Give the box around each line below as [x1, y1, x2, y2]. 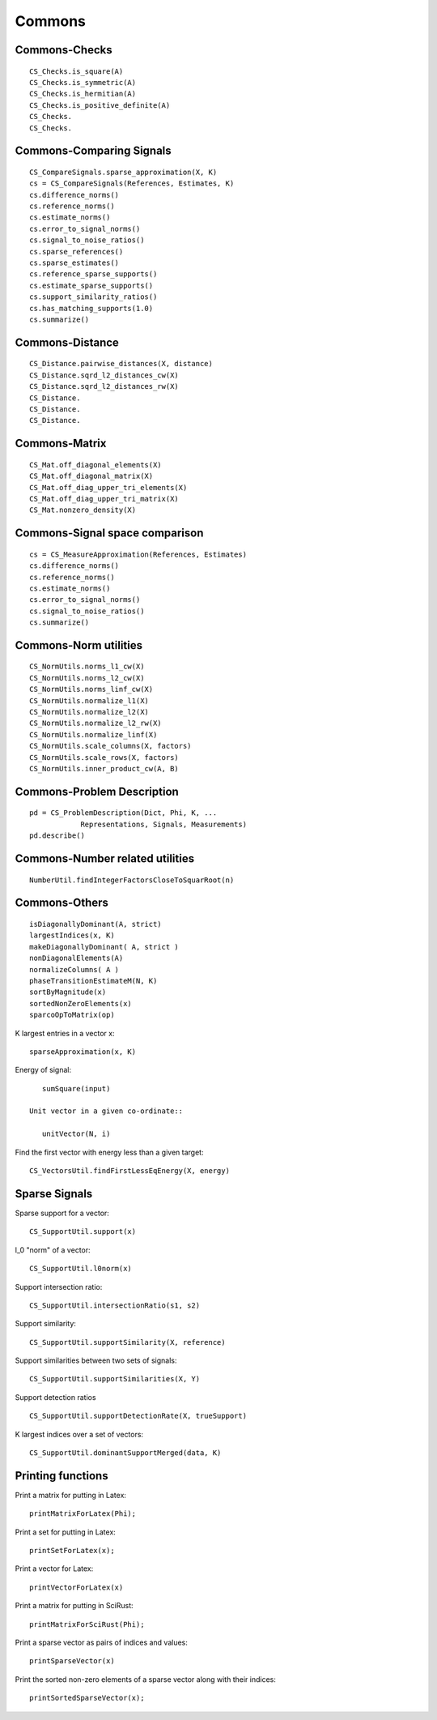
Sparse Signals [15, 1187, 93, 1201]
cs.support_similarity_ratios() [29, 292, 158, 301]
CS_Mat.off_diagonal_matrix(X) [29, 472, 154, 481]
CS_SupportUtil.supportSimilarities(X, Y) [29, 1374, 201, 1384]
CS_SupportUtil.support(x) [29, 1227, 137, 1236]
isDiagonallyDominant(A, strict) [29, 920, 162, 928]
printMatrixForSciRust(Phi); [29, 1620, 145, 1628]
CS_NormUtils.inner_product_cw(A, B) [29, 764, 180, 773]
